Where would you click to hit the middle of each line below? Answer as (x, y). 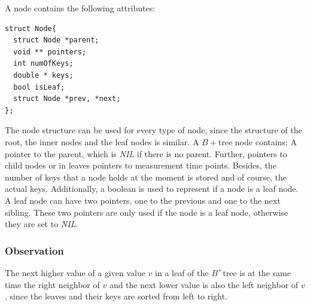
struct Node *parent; (56, 40)
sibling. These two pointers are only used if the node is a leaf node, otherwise (147, 212)
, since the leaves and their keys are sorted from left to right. (116, 296)
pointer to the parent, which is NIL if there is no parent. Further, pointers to (146, 153)
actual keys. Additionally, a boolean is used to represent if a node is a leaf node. (152, 189)
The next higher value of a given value (75, 272)
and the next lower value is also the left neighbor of (204, 284)
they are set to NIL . (42, 224)
